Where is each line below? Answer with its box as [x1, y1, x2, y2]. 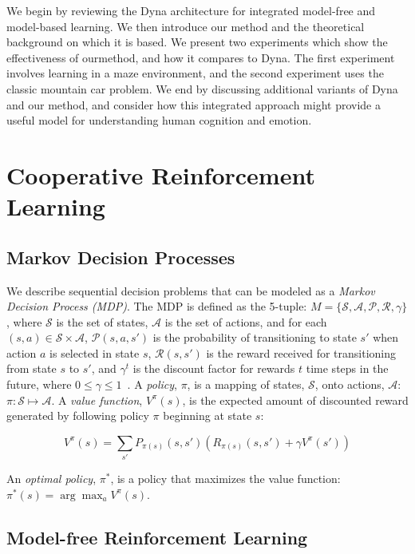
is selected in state [49, 344, 140, 361]
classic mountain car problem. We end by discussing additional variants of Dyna [6, 80, 398, 97]
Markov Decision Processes [6, 244, 235, 269]
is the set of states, [56, 313, 148, 330]
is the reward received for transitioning [206, 344, 396, 361]
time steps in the [306, 360, 389, 377]
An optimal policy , [6, 470, 97, 487]
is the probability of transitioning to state [152, 329, 357, 346]
